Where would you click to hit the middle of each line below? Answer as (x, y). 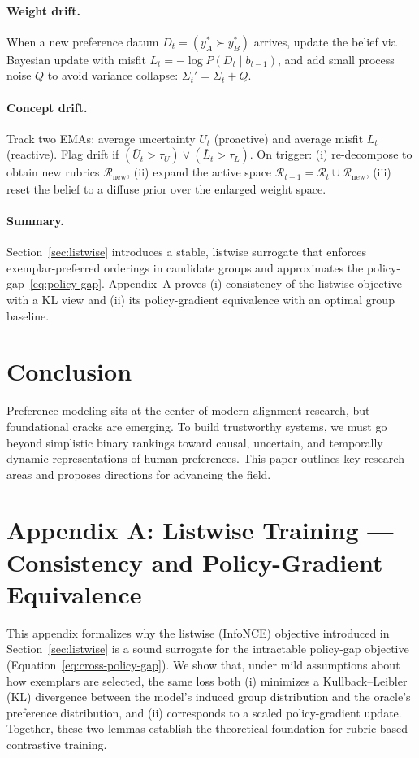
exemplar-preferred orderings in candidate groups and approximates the (185, 267)
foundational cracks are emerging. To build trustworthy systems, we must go (197, 426)
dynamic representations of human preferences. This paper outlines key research (205, 458)
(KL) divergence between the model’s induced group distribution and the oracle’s (209, 697)
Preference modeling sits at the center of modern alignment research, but (188, 410)
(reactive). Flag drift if (63, 154)
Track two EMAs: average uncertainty (101, 138)
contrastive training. (57, 744)
